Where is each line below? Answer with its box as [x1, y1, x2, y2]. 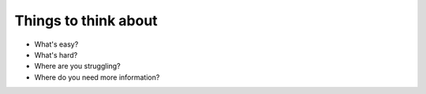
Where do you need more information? [34, 72, 160, 82]
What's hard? [34, 50, 78, 59]
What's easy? [34, 39, 79, 49]
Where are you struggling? [34, 62, 121, 71]
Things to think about [14, 12, 158, 29]
